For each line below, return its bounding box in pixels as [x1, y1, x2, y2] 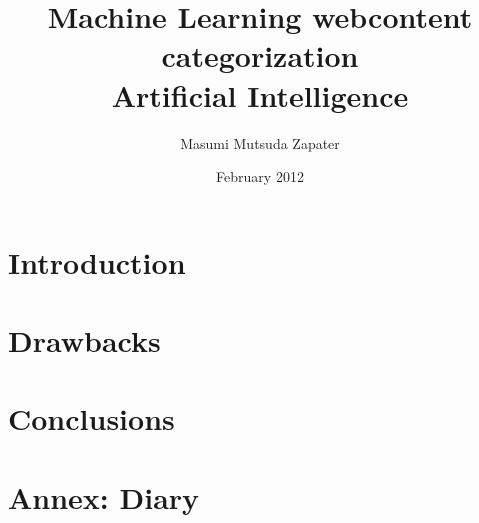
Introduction [8, 241, 186, 282]
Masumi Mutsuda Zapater [180, 132, 340, 153]
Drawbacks [8, 320, 161, 361]
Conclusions [8, 398, 175, 439]
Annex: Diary [8, 476, 200, 517]
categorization [161, 35, 359, 76]
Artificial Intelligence [111, 74, 409, 115]
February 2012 [216, 166, 304, 187]
